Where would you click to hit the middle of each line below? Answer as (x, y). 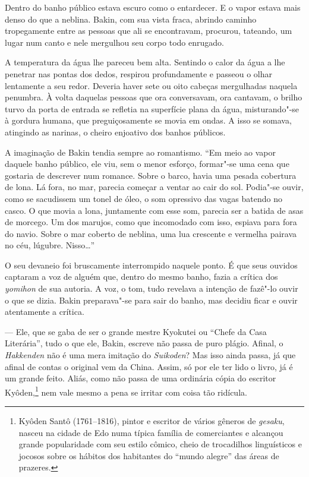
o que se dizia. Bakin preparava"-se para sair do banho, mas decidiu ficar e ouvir (151, 300)
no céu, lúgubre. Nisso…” (50, 245)
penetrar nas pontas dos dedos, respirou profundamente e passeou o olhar (138, 73)
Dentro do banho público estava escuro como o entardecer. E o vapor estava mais (153, 7)
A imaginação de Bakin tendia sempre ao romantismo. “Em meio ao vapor (141, 152)
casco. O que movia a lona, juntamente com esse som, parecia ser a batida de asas (154, 210)
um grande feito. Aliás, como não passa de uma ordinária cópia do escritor (141, 378)
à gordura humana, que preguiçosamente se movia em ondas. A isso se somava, (148, 120)
